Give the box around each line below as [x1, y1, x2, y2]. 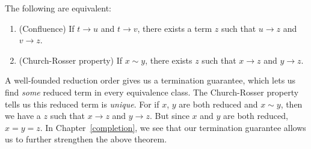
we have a [5, 109, 41, 122]
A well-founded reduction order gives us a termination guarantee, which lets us [5, 74, 296, 87]
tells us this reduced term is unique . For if [5, 97, 159, 110]
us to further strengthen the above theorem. [5, 133, 167, 145]
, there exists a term [137, 22, 212, 34]
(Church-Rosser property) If [19, 53, 123, 66]
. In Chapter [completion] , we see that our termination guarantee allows [40, 121, 306, 133]
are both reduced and [179, 97, 258, 110]
